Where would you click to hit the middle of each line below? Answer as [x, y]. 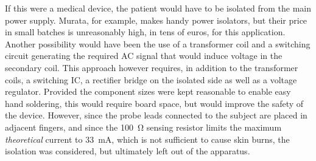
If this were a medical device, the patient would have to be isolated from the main [158, 8]
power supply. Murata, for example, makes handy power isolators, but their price [156, 20]
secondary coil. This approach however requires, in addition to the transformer [152, 67]
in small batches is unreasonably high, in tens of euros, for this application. [145, 32]
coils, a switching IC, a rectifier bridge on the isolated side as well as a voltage [151, 79]
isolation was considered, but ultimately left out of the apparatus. [128, 151]
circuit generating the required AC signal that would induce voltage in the [144, 56]
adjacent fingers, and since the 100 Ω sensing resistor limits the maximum [143, 127]
